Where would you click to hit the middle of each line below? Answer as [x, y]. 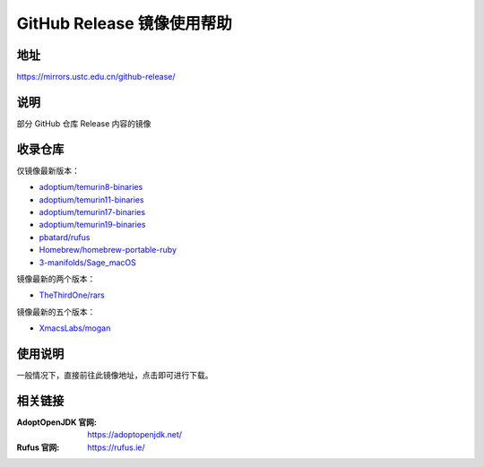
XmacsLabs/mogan [75, 328]
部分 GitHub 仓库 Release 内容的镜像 [84, 123]
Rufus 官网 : [38, 447]
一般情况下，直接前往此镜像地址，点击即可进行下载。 [115, 376]
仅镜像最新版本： [48, 170]
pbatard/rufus [65, 237]
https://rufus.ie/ [116, 447]
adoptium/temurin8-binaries [91, 187]
